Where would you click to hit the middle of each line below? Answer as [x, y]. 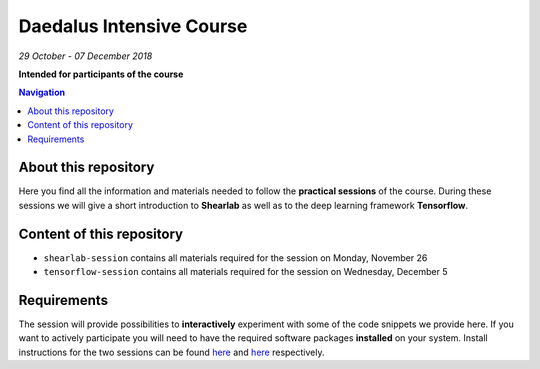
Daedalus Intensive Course [133, 26]
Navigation [41, 92]
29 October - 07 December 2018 [85, 56]
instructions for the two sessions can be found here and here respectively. [171, 352]
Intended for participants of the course [101, 74]
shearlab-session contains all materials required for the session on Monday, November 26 [235, 257]
